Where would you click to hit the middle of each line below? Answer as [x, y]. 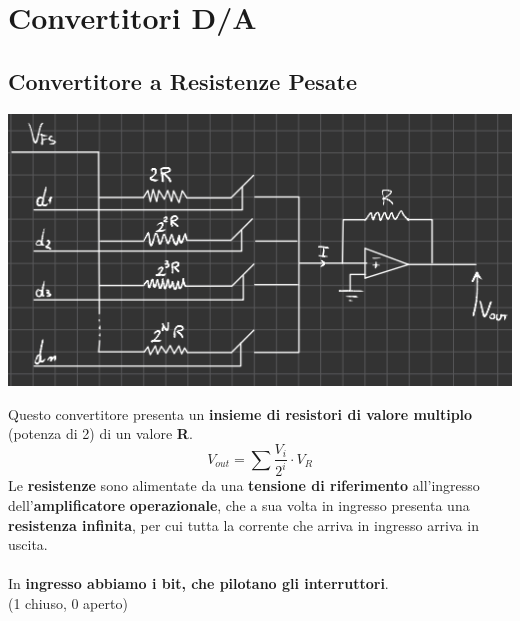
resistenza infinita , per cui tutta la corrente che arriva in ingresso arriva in [243, 524]
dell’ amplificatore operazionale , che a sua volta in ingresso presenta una [239, 505]
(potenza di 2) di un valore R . [100, 433]
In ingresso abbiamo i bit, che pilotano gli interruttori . [198, 583]
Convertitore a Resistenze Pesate [183, 80]
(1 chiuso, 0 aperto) [68, 603]
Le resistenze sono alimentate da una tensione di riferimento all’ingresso [244, 485]
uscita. [28, 544]
